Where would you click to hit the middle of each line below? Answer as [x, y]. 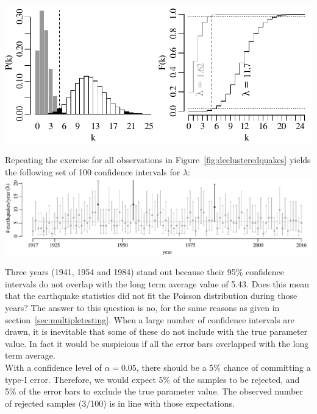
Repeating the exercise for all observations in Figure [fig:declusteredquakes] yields [158, 160]
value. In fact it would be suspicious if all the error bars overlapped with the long [157, 343]
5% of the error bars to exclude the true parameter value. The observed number [154, 391]
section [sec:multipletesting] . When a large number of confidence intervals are [150, 319]
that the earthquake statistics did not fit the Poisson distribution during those [151, 296]
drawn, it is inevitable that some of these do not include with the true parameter [156, 332]
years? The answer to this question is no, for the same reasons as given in [142, 307]
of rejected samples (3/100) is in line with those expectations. [120, 403]
